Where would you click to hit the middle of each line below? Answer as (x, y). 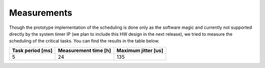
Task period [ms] (32, 50)
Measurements (41, 13)
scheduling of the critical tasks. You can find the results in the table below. (84, 41)
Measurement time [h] (85, 50)
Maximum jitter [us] (140, 50)
